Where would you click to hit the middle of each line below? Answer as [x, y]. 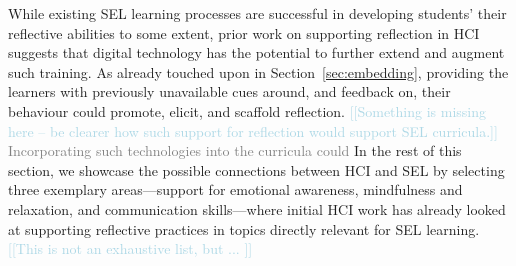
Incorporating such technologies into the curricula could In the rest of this [235, 150]
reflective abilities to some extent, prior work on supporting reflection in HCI [244, 32]
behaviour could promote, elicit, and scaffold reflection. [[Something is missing [247, 110]
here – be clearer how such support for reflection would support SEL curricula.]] [253, 130]
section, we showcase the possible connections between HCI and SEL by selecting [256, 169]
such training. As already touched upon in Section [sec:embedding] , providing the [258, 71]
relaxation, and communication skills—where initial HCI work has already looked [257, 208]
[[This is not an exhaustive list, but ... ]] [130, 248]
